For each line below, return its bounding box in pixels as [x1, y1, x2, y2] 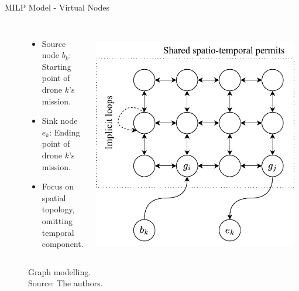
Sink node [42, 114, 78, 127]
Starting [42, 60, 71, 72]
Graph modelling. [28, 265, 91, 278]
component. [42, 238, 84, 250]
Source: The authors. [28, 277, 103, 289]
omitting [42, 214, 73, 226]
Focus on [42, 180, 74, 192]
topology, [42, 203, 75, 215]
